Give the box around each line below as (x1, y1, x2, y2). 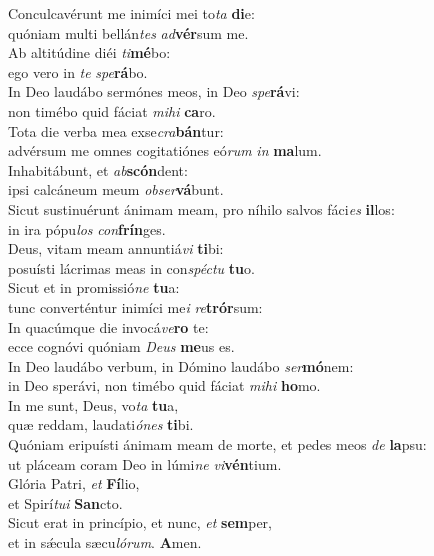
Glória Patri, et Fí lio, (8, 473, 140, 494)
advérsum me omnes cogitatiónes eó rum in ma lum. (8, 140, 322, 161)
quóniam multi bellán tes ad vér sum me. (8, 22, 249, 43)
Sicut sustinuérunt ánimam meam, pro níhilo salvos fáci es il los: (8, 198, 395, 219)
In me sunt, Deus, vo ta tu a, (8, 394, 179, 415)
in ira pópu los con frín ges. (8, 218, 166, 239)
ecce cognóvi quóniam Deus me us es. (8, 336, 235, 357)
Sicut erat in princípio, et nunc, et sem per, (8, 512, 272, 533)
